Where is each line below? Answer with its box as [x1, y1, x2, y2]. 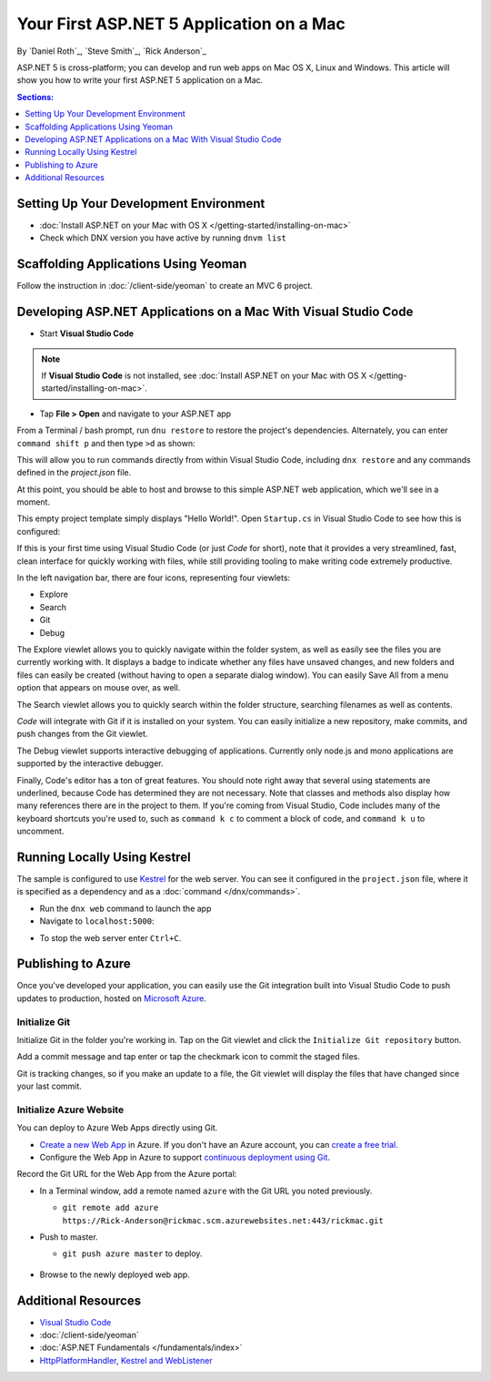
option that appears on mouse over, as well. [16, 682, 181, 693]
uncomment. [16, 825, 65, 837]
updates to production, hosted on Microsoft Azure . [16, 993, 206, 1004]
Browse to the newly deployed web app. [39, 1269, 190, 1280]
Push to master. [39, 1232, 99, 1243]
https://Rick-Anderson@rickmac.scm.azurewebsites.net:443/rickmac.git [62, 1215, 384, 1225]
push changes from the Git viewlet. [16, 729, 148, 740]
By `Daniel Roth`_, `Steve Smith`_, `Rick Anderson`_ [16, 46, 206, 56]
